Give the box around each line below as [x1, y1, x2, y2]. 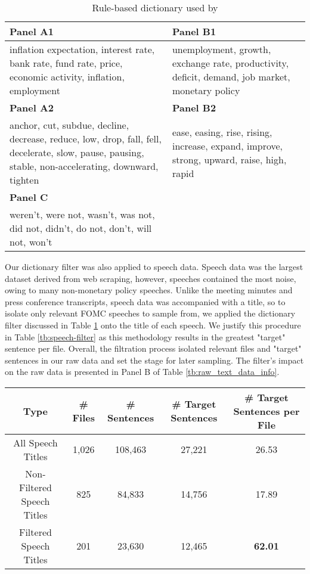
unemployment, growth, [172, 42, 271, 56]
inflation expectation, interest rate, [10, 42, 155, 56]
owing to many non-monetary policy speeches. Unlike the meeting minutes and [5, 284, 293, 296]
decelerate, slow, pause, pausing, [10, 145, 144, 159]
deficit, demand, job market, [172, 70, 290, 83]
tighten [10, 173, 39, 187]
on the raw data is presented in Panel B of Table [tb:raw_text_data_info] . [5, 365, 280, 378]
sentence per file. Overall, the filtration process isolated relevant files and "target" [5, 342, 302, 355]
